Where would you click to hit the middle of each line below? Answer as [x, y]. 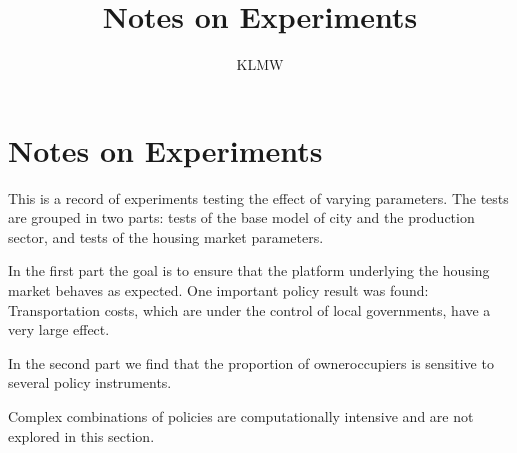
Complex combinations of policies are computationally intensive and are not [241, 416]
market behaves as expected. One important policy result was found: [218, 290]
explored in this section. [81, 435]
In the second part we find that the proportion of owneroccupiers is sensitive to [251, 362]
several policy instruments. [90, 382]
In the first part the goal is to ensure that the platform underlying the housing [249, 270]
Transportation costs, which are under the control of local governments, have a [249, 309]
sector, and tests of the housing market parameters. [166, 236]
